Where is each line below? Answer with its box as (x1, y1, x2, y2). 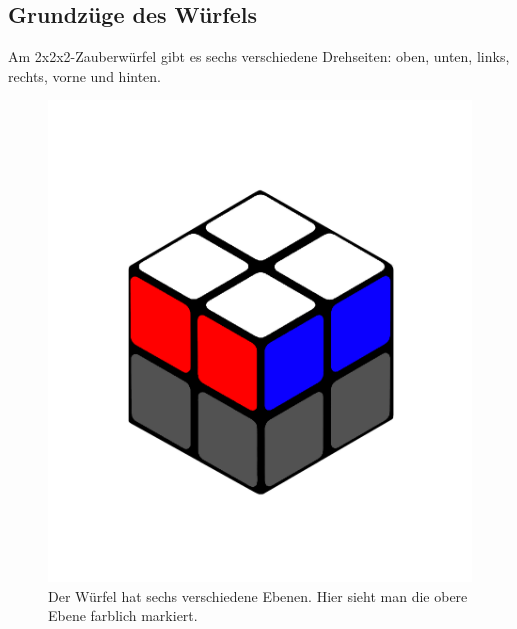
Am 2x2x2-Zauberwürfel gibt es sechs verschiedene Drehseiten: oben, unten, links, (8, 46, 510, 67)
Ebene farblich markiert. (48, 605, 198, 626)
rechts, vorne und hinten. (8, 65, 162, 86)
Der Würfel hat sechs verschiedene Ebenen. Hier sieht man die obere (48, 585, 468, 606)
